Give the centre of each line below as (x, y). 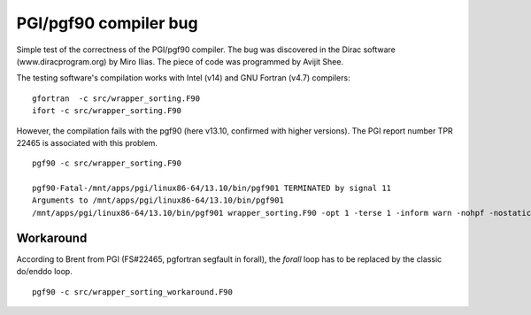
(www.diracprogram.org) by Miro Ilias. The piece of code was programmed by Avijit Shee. (180, 61)
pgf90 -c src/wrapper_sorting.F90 (107, 163)
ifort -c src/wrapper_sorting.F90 (107, 111)
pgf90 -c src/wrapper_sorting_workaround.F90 (133, 292)
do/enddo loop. (44, 272)
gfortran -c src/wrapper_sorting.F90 (116, 98)
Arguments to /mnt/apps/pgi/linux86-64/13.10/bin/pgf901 (158, 200)
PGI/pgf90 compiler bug (107, 23)
